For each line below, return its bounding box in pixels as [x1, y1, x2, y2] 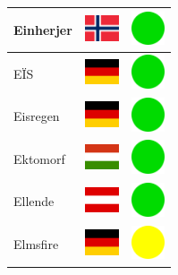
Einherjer [13, 20, 72, 39]
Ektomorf [13, 149, 65, 168]
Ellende [13, 192, 55, 211]
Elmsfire [13, 235, 59, 254]
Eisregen [13, 107, 60, 125]
